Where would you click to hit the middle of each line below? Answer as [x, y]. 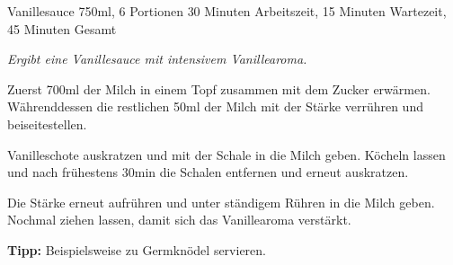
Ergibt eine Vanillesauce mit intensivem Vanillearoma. [157, 59]
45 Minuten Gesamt [62, 28]
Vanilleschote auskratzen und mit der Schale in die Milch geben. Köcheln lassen [226, 154]
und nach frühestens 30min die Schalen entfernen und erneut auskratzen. [208, 172]
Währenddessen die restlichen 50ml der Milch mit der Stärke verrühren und [215, 106]
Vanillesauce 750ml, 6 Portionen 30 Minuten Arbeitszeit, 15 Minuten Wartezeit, [227, 11]
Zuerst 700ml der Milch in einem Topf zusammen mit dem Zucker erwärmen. [219, 88]
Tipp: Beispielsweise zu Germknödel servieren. [137, 249]
